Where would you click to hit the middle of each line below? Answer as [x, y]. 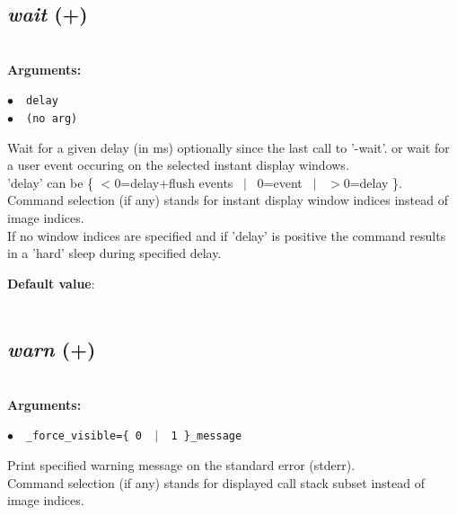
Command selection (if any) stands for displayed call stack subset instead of [216, 482]
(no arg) [52, 119]
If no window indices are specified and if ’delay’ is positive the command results [227, 235]
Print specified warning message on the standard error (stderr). [181, 465]
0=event [280, 182]
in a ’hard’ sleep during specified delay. [114, 253]
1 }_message [207, 436]
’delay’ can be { [51, 182]
